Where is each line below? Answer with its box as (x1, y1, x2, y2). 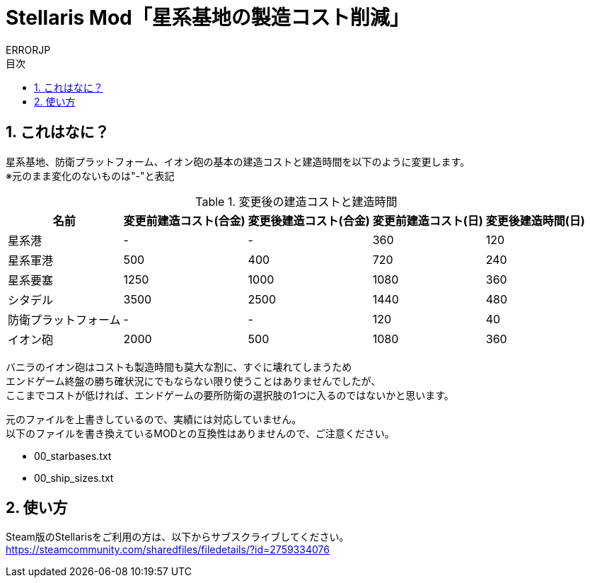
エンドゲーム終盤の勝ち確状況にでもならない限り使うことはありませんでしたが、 (6, 374, 381, 387)
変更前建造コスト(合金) (123, 213, 245, 228)
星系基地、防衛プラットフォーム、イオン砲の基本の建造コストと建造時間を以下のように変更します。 (6, 155, 470, 168)
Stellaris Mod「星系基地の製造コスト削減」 (6, 6, 410, 30)
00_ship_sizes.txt (34, 471, 114, 484)
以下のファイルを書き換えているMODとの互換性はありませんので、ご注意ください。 (6, 427, 395, 439)
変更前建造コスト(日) (372, 213, 483, 228)
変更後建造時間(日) (485, 213, 585, 228)
